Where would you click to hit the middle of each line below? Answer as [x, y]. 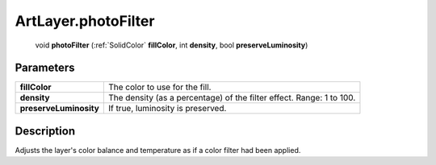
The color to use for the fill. [159, 87]
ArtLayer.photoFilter [85, 21]
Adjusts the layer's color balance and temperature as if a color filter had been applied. [158, 150]
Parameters [45, 68]
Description [45, 131]
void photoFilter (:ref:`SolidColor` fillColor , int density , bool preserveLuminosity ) [172, 45]
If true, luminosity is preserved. [167, 109]
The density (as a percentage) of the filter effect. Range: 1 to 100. [232, 98]
